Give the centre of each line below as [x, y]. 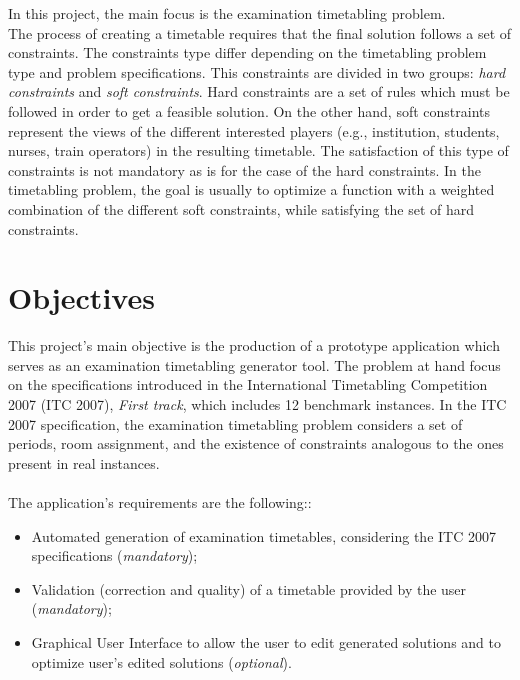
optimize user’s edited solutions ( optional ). [161, 661]
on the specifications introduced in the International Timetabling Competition [248, 384]
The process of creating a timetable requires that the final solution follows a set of [260, 32]
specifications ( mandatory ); [114, 555]
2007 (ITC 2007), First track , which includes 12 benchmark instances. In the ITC [257, 404]
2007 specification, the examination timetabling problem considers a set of [235, 423]
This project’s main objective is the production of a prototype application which [254, 345]
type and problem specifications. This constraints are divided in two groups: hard [257, 71]
